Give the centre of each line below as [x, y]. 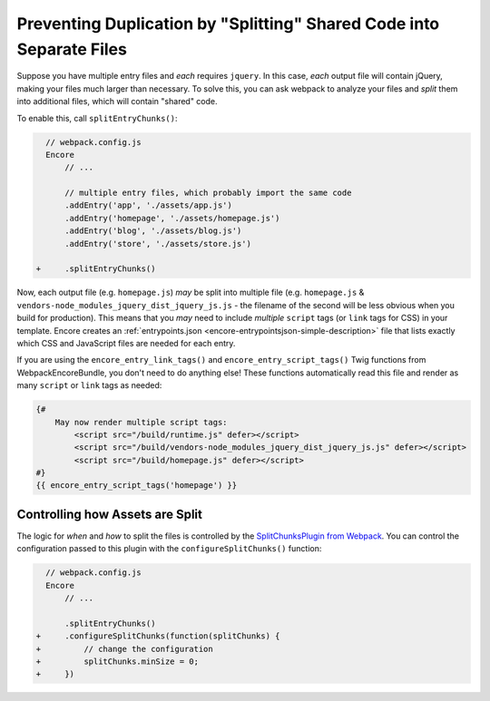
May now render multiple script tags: [141, 422]
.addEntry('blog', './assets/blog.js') [153, 231]
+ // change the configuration [124, 649]
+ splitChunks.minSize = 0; [118, 662]
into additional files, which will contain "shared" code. [117, 102]
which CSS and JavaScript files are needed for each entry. [126, 343]
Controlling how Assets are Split [110, 514]
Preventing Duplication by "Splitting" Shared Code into [228, 24]
